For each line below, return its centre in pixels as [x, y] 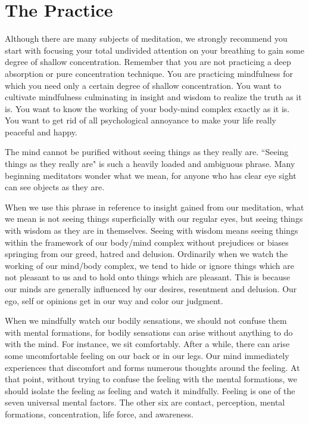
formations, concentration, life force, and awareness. [99, 414]
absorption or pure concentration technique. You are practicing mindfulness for [149, 73]
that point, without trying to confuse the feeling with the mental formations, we [151, 379]
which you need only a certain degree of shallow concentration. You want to [143, 85]
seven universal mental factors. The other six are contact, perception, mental [145, 402]
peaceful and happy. [41, 131]
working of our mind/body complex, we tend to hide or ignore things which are [150, 265]
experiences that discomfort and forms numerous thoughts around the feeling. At [152, 367]
